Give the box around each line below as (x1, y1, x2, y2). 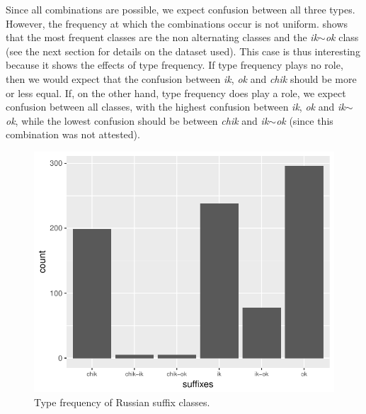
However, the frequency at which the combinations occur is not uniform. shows (6, 16, 348, 30)
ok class (325, 30, 359, 45)
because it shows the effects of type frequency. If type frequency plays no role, (6, 57, 343, 72)
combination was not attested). (6, 127, 140, 142)
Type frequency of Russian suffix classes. (34, 394, 210, 409)
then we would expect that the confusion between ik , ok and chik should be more (6, 71, 357, 86)
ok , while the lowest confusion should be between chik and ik (6, 113, 269, 128)
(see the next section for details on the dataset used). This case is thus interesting (6, 43, 360, 58)
